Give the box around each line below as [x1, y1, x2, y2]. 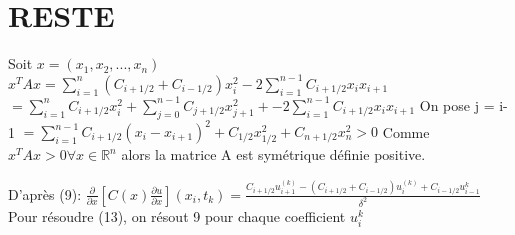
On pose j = [419, 94, 495, 115]
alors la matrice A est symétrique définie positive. [121, 144, 426, 165]
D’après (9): [8, 183, 82, 204]
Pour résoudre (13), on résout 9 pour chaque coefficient [8, 205, 346, 226]
